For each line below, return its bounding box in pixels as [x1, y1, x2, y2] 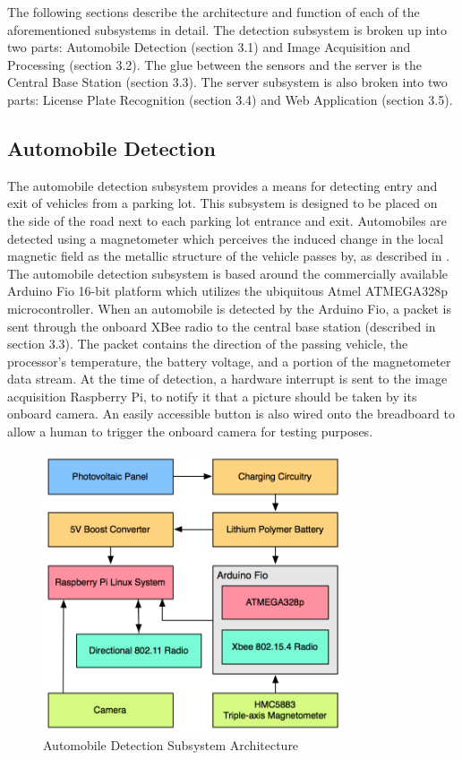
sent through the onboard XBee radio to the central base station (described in [7, 316, 436, 335]
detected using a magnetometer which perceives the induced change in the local [7, 229, 444, 247]
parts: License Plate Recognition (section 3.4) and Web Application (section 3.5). [7, 90, 453, 108]
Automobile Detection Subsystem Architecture [43, 736, 299, 755]
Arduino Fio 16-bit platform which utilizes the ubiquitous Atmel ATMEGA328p [7, 281, 448, 300]
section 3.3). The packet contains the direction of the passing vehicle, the [7, 334, 408, 353]
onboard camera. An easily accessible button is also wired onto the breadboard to [7, 404, 455, 423]
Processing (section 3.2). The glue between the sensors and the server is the [7, 55, 422, 73]
